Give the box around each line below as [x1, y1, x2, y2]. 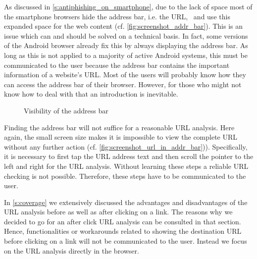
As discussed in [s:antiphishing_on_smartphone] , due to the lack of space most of [4, 1, 253, 11]
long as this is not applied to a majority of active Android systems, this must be [4, 50, 248, 60]
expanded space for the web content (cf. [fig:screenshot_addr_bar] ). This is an [4, 21, 243, 31]
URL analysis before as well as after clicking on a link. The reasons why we [4, 207, 233, 217]
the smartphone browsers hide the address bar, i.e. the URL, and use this [4, 11, 230, 21]
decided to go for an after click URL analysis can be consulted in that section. [4, 216, 241, 226]
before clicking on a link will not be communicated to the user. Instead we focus [4, 236, 247, 246]
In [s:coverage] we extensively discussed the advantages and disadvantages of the [4, 197, 248, 207]
